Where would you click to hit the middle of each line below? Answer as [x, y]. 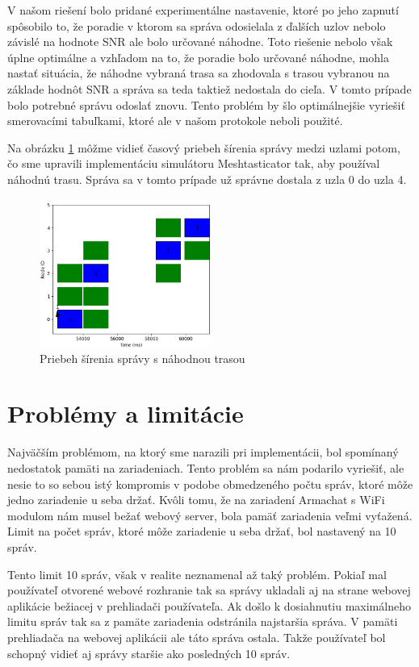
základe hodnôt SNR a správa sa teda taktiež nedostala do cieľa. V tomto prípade [209, 88]
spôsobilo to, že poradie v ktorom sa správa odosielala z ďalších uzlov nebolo [197, 25]
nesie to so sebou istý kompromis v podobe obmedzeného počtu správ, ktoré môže [210, 484]
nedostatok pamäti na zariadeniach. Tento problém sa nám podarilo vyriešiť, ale [206, 467]
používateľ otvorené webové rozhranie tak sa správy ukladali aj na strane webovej [209, 590]
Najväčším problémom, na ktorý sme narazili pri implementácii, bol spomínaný [203, 452]
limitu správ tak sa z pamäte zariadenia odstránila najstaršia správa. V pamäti [203, 621]
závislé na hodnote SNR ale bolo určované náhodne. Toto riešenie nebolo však [200, 42]
